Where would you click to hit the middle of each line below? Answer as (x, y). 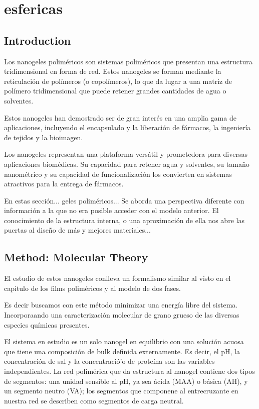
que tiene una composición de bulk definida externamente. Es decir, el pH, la (122, 351)
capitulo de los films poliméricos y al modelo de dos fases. (92, 288)
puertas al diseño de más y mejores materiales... (77, 230)
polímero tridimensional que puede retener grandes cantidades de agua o (115, 91)
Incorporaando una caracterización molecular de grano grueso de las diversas (122, 315)
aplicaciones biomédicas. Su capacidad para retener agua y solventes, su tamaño (127, 164)
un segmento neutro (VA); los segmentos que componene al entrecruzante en (121, 391)
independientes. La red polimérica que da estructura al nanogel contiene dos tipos (129, 371)
